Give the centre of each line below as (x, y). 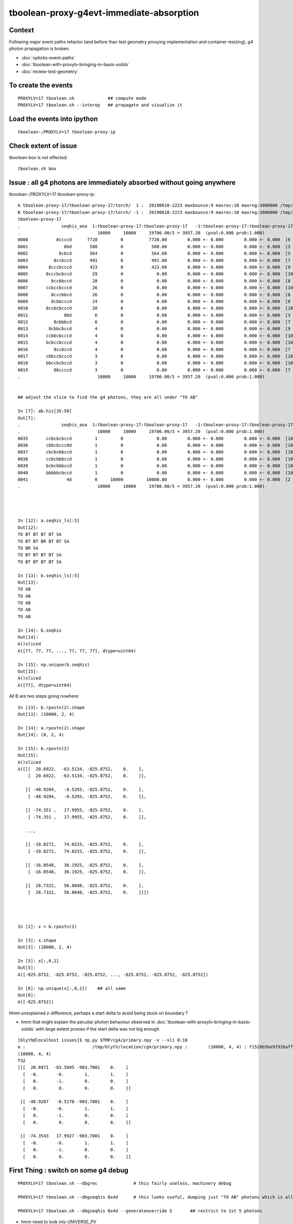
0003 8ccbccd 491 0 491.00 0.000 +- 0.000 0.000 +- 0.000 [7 (154, 260)
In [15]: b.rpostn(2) (43, 748)
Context (21, 30)
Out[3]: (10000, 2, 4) (45, 947)
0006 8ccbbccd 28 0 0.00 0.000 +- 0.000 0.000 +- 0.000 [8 (154, 281)
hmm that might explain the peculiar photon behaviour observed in (88, 1022)
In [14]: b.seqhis (40, 630)
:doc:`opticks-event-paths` (48, 58)
